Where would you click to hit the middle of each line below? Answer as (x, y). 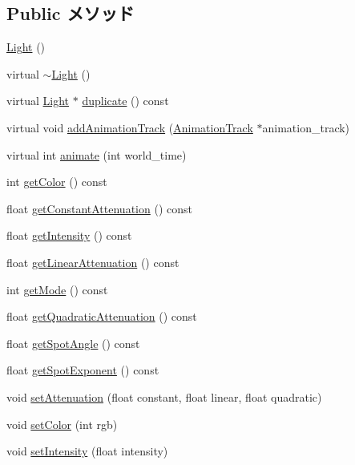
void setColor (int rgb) (62, 424)
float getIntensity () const (69, 235)
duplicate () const (125, 101)
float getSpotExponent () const (83, 370)
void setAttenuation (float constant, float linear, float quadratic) (164, 396)
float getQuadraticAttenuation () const (102, 316)
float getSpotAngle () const (73, 343)
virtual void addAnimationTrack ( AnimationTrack (130, 127)
